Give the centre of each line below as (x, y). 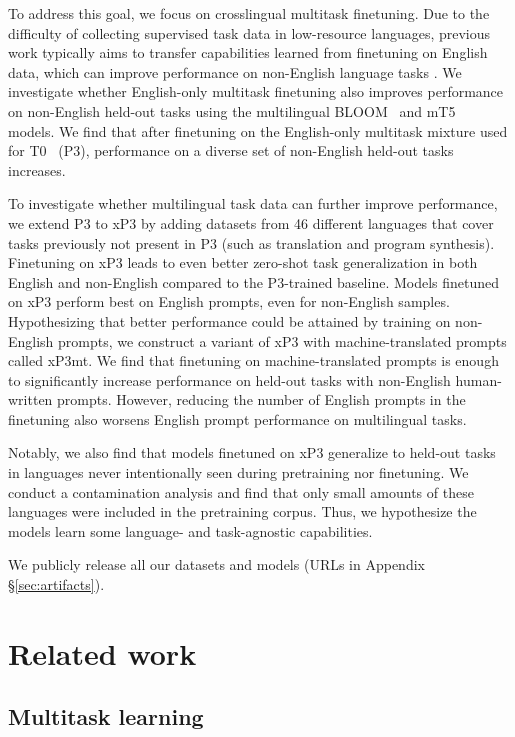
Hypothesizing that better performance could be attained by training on (229, 320)
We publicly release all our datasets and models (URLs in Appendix (216, 564)
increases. (37, 169)
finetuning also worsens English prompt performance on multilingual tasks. (237, 418)
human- (478, 379)
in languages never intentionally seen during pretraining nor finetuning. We (238, 472)
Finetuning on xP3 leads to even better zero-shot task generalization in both (243, 262)
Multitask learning (106, 716)
